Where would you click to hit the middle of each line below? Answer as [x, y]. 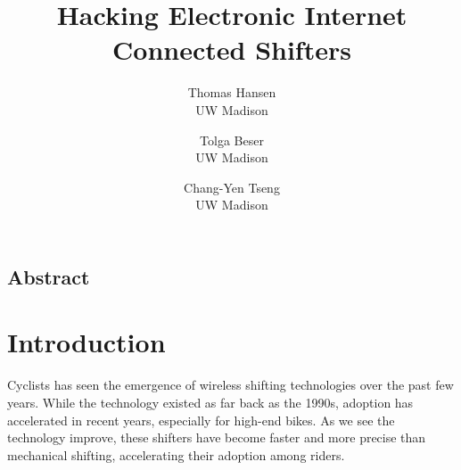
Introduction [86, 342]
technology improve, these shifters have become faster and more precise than [217, 437]
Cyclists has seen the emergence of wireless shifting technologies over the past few [230, 385]
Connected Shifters [232, 49]
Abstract [49, 276]
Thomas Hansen [232, 92]
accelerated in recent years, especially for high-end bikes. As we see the [201, 420]
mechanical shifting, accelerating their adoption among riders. [176, 454]
